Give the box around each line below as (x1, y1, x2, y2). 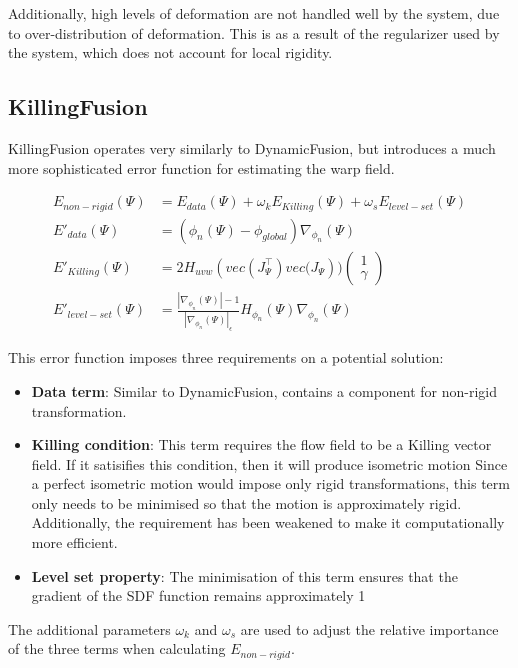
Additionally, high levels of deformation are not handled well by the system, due (8, 3, 500, 23)
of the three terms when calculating (8, 638, 226, 659)
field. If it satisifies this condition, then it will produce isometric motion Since (31, 453, 508, 474)
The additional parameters (8, 618, 171, 639)
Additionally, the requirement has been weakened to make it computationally (31, 512, 505, 533)
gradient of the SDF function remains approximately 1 (31, 585, 366, 606)
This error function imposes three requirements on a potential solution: (8, 347, 444, 368)
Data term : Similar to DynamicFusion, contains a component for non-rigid (31, 380, 498, 401)
